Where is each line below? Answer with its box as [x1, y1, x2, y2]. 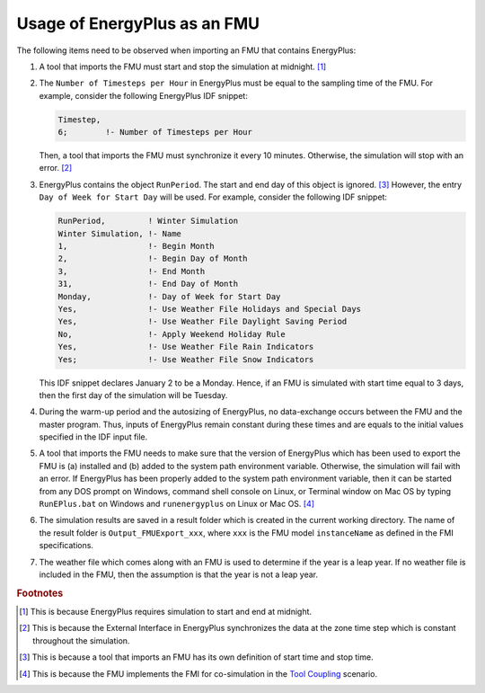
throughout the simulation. [32, 635, 130, 646]
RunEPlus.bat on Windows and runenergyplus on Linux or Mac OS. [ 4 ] [39, 499, 314, 510]
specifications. [39, 540, 94, 551]
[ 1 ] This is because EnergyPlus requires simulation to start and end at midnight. [19, 607, 313, 617]
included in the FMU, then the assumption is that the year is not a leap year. [39, 569, 319, 580]
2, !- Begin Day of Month [57, 253, 248, 264]
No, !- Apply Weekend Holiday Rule [57, 329, 287, 339]
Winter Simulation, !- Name [57, 228, 181, 238]
